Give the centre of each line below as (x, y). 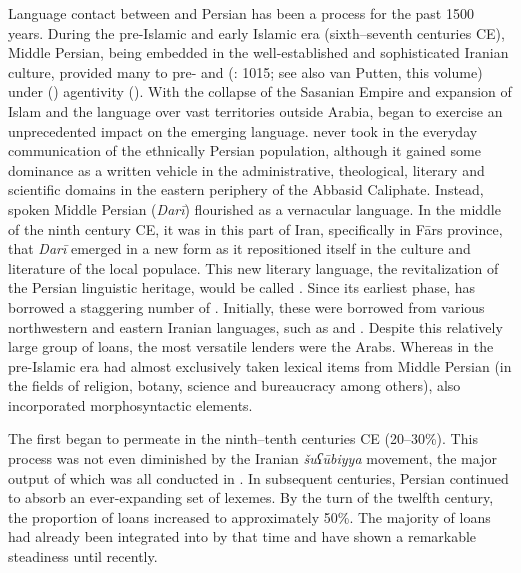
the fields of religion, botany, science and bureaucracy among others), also (234, 385)
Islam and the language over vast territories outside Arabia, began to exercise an (255, 110)
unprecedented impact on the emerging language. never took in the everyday (243, 130)
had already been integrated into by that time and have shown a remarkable (242, 536)
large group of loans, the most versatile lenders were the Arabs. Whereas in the (251, 346)
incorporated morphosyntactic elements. (130, 404)
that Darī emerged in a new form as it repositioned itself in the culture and (239, 248)
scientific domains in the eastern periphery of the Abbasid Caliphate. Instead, (246, 189)
